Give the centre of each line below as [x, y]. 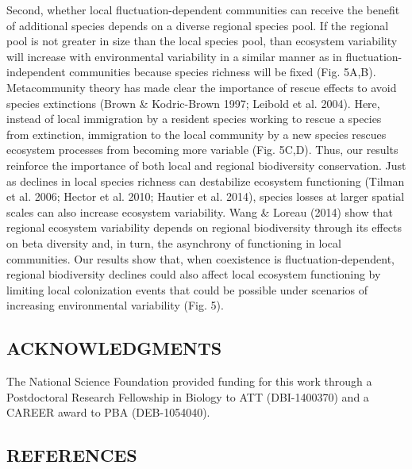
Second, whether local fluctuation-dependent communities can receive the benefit [203, 10]
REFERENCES [72, 455]
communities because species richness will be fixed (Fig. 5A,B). [223, 72]
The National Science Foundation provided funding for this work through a [189, 381]
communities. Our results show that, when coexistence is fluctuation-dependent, [200, 258]
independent [36, 72]
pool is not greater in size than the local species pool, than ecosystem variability [202, 41]
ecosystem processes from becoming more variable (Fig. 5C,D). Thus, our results [202, 150]
